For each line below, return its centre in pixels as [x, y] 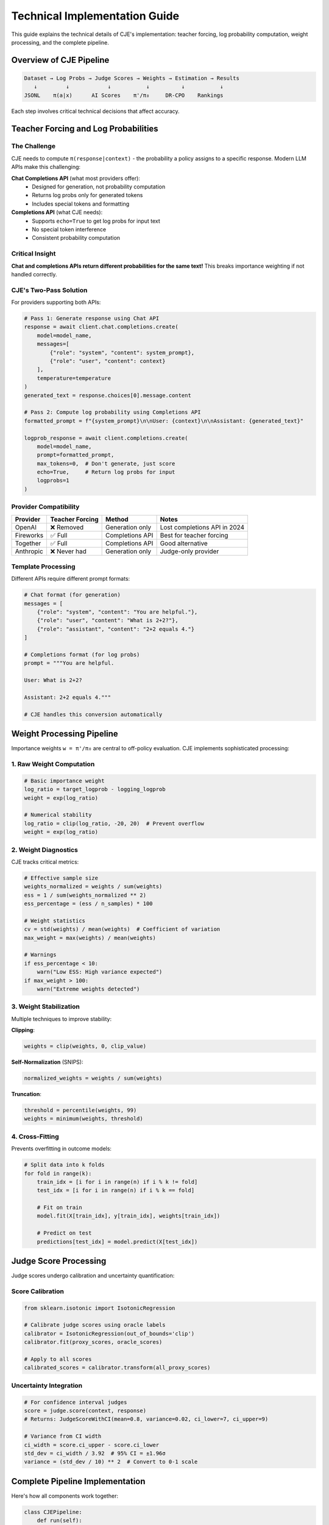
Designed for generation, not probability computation [99, 187]
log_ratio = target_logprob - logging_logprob [95, 789]
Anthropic [29, 551]
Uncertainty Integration [47, 1385]
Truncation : [27, 1094]
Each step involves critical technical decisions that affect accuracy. [95, 111]
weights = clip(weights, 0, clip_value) [85, 1046]
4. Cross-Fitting [35, 1136]
